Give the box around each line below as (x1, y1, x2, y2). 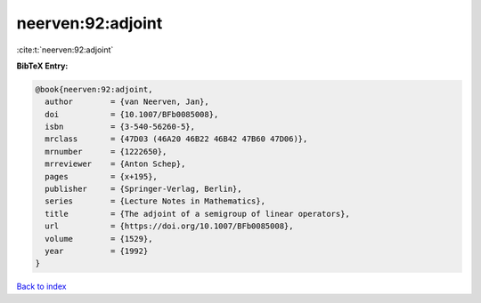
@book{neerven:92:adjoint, (35, 84, 153, 94)
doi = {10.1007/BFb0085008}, (45, 109, 219, 119)
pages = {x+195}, (45, 171, 158, 181)
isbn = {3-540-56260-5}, (45, 122, 196, 132)
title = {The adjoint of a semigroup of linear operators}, (45, 209, 351, 219)
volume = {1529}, (45, 234, 153, 243)
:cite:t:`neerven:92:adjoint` (16, 44, 114, 55)
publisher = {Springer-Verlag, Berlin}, (45, 184, 242, 195)
